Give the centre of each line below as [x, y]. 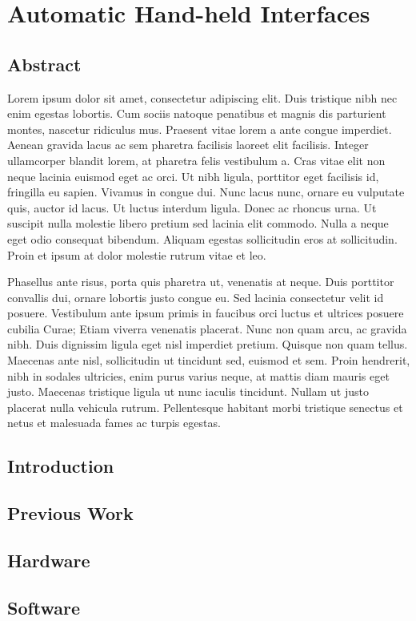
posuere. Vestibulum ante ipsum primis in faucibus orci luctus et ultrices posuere [206, 313]
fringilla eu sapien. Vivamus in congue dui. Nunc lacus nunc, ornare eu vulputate [206, 192]
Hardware [49, 560]
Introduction [61, 466]
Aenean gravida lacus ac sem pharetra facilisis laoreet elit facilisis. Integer [188, 145]
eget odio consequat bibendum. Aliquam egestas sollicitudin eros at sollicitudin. [202, 238]
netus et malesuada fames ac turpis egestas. [114, 423]
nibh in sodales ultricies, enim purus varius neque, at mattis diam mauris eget [198, 375]
